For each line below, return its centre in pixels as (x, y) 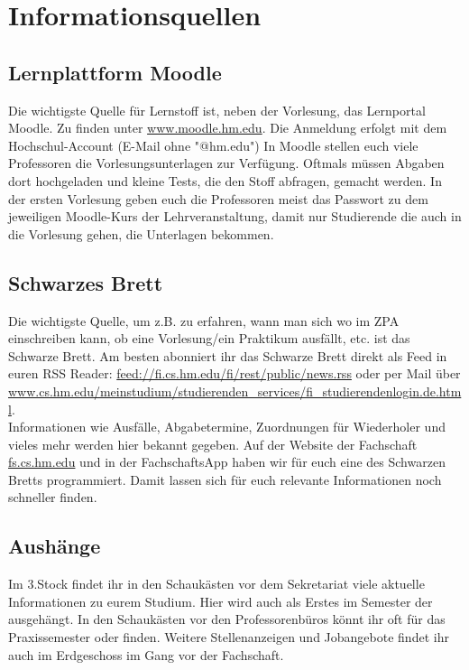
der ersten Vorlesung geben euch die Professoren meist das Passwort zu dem (218, 198)
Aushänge (55, 546)
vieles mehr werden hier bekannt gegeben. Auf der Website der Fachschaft (213, 444)
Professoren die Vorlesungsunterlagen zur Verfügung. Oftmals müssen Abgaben (226, 163)
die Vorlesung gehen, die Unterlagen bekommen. (141, 233)
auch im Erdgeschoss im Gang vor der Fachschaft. (146, 654)
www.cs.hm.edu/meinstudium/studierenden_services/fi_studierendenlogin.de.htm (235, 391)
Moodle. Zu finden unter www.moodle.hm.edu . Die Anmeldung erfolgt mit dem (228, 128)
